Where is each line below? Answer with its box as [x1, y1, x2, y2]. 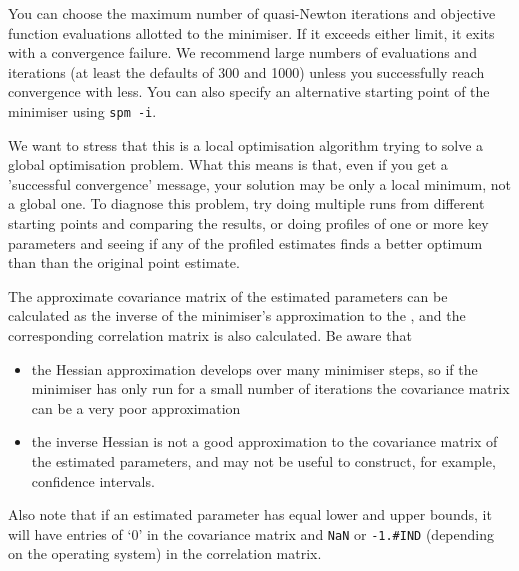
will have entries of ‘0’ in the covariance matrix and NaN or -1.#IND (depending [8, 523, 495, 544]
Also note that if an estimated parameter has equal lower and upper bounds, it [8, 504, 492, 525]
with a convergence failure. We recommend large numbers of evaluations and [8, 42, 477, 63]
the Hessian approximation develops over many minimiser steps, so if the [31, 358, 478, 379]
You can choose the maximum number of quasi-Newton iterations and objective [8, 3, 496, 23]
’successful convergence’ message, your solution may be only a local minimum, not [8, 173, 511, 194]
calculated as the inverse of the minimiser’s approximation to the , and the [8, 305, 466, 326]
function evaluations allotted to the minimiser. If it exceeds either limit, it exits [8, 22, 495, 43]
